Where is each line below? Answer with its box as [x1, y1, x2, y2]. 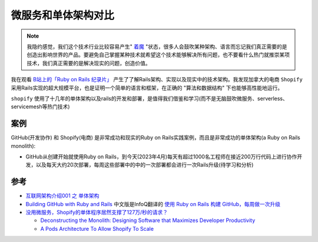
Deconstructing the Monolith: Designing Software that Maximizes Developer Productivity [40, 217, 256, 224]
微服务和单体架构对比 [11, 9, 115, 22]
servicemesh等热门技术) [11, 103, 70, 110]
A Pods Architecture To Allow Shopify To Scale [40, 225, 154, 232]
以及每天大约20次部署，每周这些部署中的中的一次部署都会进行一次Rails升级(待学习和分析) [35, 161, 254, 168]
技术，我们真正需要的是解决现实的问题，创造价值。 [26, 59, 151, 67]
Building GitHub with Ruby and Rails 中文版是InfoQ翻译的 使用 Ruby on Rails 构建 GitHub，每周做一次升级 [25, 200, 281, 207]
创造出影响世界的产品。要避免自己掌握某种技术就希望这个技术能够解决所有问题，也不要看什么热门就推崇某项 [26, 51, 290, 58]
